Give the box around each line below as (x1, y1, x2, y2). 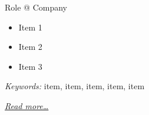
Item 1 (18, 21, 42, 33)
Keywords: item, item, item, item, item (5, 80, 145, 92)
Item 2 (18, 40, 42, 53)
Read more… (5, 99, 49, 111)
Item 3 (18, 60, 42, 72)
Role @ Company (5, 1, 67, 13)
